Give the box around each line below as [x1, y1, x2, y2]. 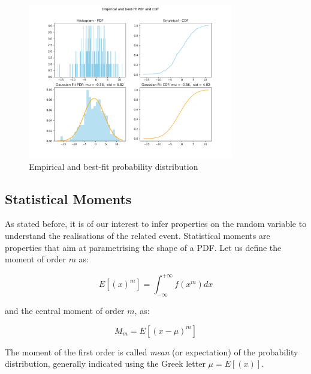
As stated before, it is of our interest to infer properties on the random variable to [5, 217, 307, 230]
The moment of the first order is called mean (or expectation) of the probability [5, 345, 298, 358]
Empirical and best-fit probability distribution [29, 160, 198, 172]
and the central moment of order [5, 304, 125, 317]
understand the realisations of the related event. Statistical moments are [5, 229, 270, 242]
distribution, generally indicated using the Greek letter [5, 357, 206, 370]
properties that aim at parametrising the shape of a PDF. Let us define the [5, 241, 282, 253]
